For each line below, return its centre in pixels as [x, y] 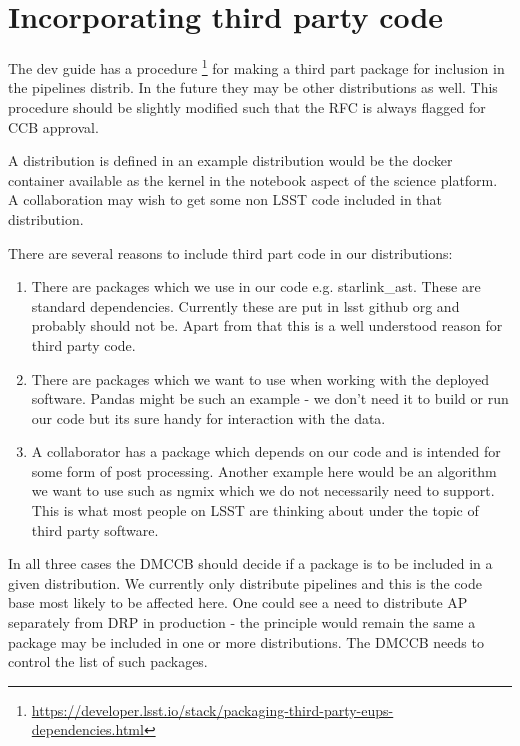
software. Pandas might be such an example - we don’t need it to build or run [270, 398]
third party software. [95, 529]
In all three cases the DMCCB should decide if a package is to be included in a [250, 563]
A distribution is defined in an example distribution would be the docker [230, 160]
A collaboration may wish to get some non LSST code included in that [225, 199]
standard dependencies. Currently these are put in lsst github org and [245, 305]
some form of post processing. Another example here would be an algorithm [264, 470]
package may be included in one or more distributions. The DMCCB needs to [246, 641]
